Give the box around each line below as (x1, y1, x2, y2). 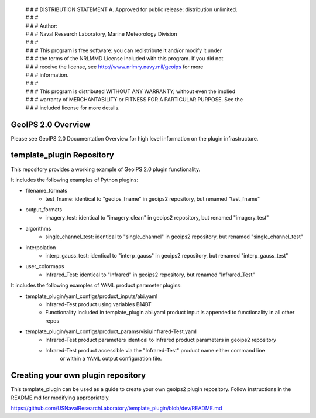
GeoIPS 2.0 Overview (11, 119, 91, 129)
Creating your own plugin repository (11, 371, 146, 381)
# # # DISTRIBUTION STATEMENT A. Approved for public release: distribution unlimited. (25, 6, 238, 13)
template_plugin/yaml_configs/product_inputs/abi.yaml (25, 293, 158, 300)
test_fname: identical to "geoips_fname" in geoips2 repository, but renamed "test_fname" (45, 195, 260, 202)
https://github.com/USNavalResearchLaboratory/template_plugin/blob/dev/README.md (11, 405, 222, 412)
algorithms (25, 225, 51, 232)
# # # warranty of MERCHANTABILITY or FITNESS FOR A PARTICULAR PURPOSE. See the (25, 96, 243, 103)
